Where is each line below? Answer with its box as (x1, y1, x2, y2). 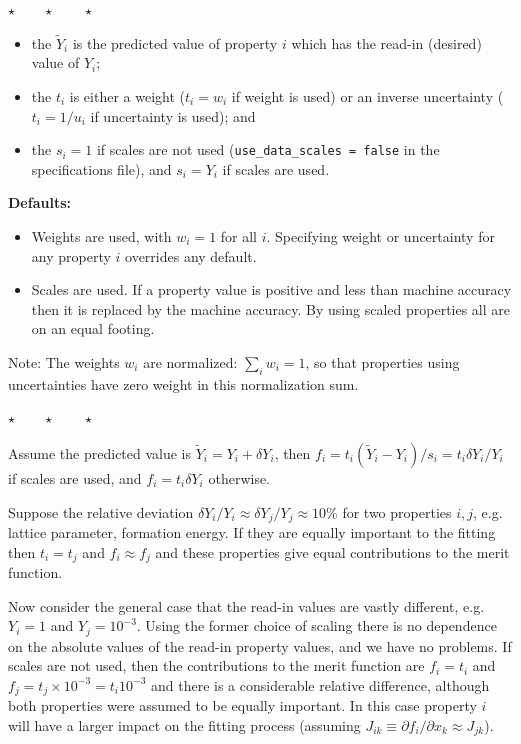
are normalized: (143, 352, 238, 372)
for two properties (342, 501, 452, 522)
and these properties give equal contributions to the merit (155, 541, 510, 562)
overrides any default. (125, 245, 257, 266)
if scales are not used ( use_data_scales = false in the (96, 139, 440, 160)
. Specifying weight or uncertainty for (266, 226, 495, 247)
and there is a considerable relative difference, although (150, 674, 490, 695)
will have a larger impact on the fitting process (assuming (8, 714, 361, 735)
